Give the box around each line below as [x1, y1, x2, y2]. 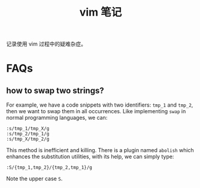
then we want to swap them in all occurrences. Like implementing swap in [6, 108, 186, 115]
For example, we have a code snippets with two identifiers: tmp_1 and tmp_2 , [6, 101, 193, 108]
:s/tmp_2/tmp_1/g [6, 131, 50, 137]
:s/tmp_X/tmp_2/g [6, 136, 50, 142]
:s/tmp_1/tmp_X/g [6, 126, 50, 132]
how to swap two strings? [6, 85, 104, 96]
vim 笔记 [79, 5, 122, 19]
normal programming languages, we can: [6, 114, 108, 122]
